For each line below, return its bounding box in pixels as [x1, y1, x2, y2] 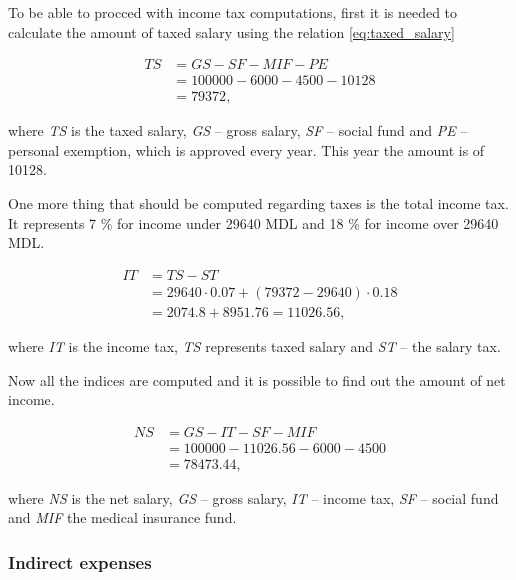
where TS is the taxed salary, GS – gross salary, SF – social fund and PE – [8, 120, 468, 141]
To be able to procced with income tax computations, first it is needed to [8, 2, 458, 22]
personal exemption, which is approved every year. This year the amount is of [8, 139, 485, 160]
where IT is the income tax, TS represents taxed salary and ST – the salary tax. [8, 335, 501, 356]
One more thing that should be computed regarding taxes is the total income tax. [8, 193, 509, 214]
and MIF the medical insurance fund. [8, 507, 237, 528]
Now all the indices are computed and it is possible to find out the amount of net [8, 369, 506, 390]
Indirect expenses [8, 549, 152, 574]
